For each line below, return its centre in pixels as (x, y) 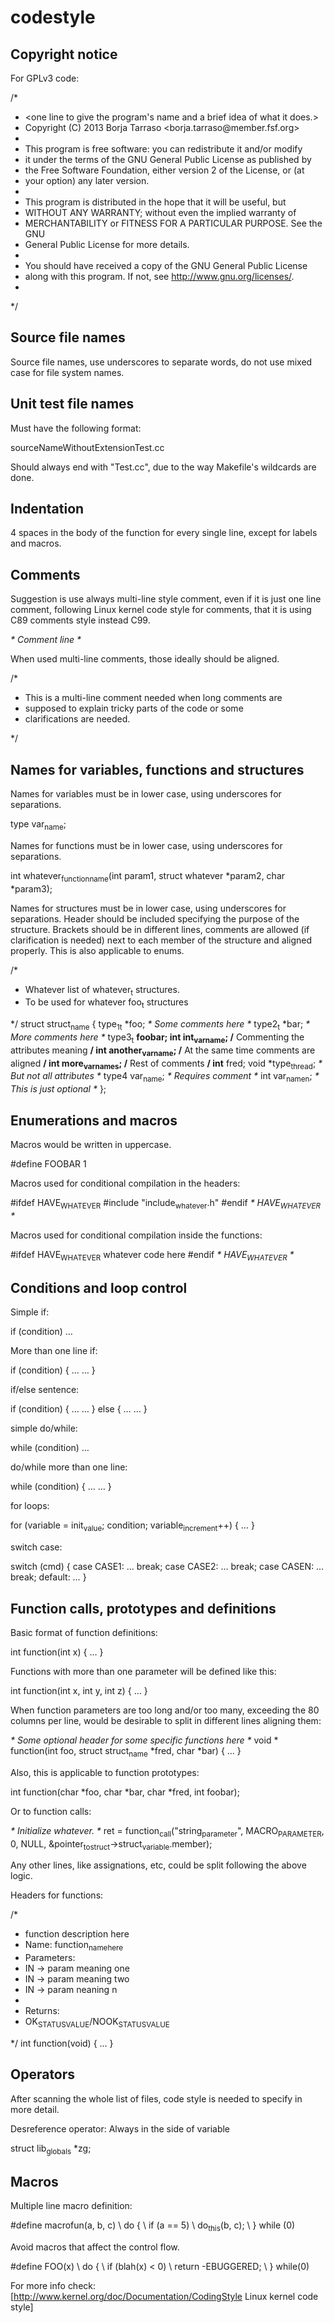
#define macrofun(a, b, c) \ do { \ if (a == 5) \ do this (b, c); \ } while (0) (153, 2226)
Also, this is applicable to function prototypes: (105, 1772)
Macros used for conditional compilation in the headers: (125, 1183)
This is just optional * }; (58, 1089)
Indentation (47, 509)
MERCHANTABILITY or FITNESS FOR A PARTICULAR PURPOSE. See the (173, 223)
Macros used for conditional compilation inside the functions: (136, 1235)
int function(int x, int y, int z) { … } (79, 1691)
